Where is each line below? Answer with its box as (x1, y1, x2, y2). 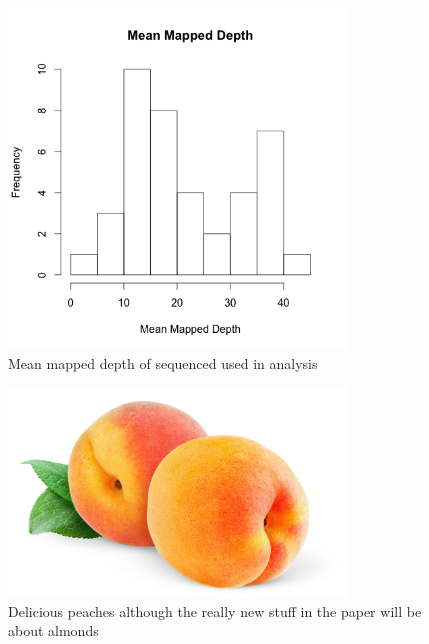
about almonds (8, 620, 99, 641)
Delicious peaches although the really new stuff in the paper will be (8, 600, 422, 621)
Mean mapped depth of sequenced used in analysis (8, 352, 318, 373)
